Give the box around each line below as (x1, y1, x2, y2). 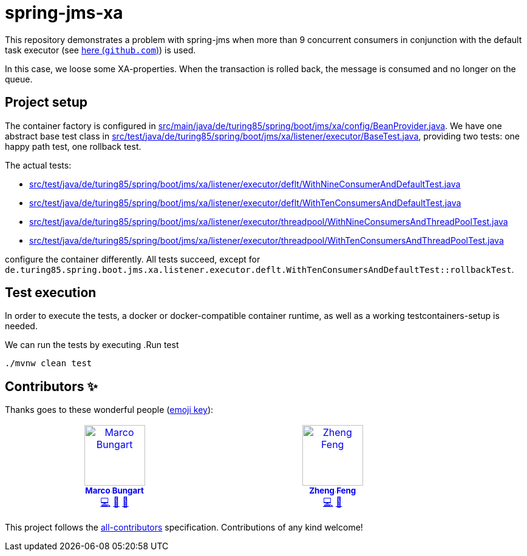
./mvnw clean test (5, 358, 92, 369)
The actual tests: (5, 159, 72, 170)
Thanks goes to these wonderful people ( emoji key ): (5, 404, 214, 415)
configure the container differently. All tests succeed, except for (5, 253, 260, 264)
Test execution (5, 285, 97, 301)
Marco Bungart (85, 486, 144, 496)
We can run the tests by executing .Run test (5, 340, 179, 350)
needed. (5, 321, 38, 332)
